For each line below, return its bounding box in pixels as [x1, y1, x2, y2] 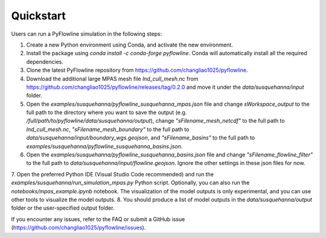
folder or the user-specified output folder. [11, 204, 115, 211]
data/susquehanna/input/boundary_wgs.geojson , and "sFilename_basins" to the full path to [26, 134, 255, 141]
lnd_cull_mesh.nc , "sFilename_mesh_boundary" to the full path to [26, 126, 190, 133]
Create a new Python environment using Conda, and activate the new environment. [26, 41, 234, 48]
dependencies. [26, 58, 63, 65]
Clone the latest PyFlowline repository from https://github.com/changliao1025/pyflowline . [26, 66, 249, 74]
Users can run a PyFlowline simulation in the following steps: [11, 30, 162, 37]
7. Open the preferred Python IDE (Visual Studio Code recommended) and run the [11, 170, 214, 178]
